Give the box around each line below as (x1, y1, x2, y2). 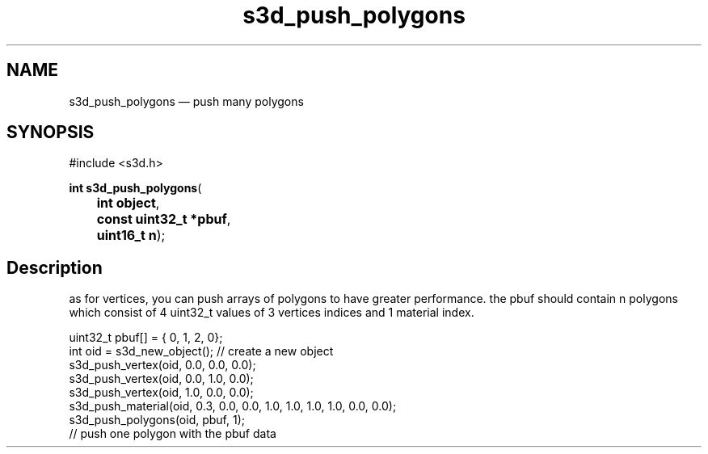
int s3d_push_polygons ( (69, 181, 202, 195)
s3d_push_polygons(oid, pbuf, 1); (69, 413, 245, 427)
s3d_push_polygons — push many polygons (69, 94, 304, 108)
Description (6, 257, 103, 278)
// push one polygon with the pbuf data (69, 427, 276, 441)
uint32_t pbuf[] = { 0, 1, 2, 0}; (69, 330, 223, 345)
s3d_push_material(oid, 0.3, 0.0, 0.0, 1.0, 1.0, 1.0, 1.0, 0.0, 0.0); (69, 399, 397, 414)
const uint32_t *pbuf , (96, 211, 231, 228)
